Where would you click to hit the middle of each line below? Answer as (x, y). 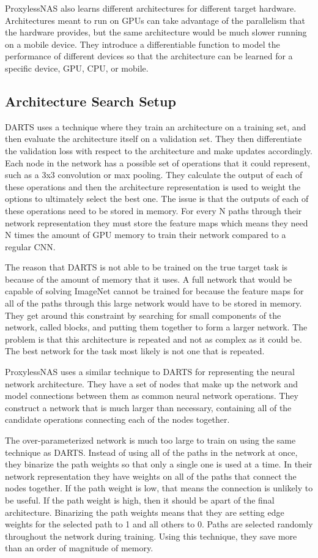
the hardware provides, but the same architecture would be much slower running (156, 32)
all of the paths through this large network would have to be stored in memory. (153, 303)
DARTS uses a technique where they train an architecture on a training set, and (156, 126)
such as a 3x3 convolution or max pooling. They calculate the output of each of (154, 175)
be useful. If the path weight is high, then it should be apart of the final (140, 500)
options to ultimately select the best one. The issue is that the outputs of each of (157, 199)
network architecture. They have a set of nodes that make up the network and (151, 383)
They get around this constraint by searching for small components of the (143, 315)
